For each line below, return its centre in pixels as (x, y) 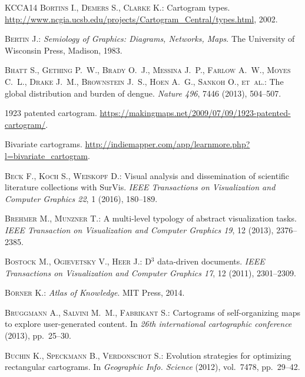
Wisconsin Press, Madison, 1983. (64, 50)
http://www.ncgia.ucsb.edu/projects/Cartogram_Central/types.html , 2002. (141, 19)
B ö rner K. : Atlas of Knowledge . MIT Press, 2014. (95, 292)
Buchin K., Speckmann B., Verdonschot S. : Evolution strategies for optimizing (148, 355)
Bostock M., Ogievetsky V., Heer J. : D (78, 261)
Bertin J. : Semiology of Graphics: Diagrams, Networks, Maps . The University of (150, 39)
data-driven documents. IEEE (211, 261)
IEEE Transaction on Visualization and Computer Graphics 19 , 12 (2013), (139, 229)
